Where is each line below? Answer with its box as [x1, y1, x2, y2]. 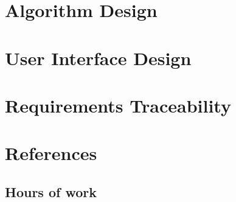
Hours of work [5, 182, 97, 201]
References [5, 141, 97, 165]
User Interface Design [5, 45, 192, 70]
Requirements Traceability [5, 92, 231, 117]
